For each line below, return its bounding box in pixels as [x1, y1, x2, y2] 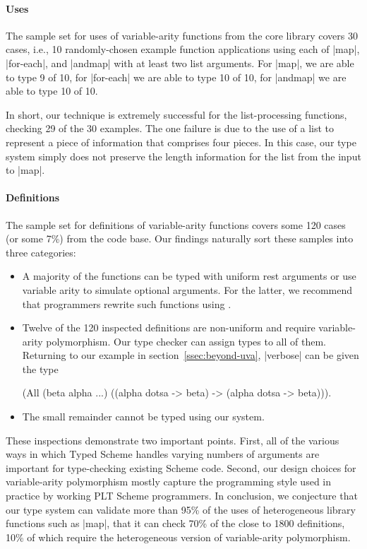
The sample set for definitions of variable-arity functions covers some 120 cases [6, 217, 346, 232]
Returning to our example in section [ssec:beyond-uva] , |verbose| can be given [22, 348, 359, 362]
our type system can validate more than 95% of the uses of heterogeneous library [6, 502, 356, 516]
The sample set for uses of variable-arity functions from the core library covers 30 [6, 28, 358, 42]
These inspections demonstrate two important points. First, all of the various [6, 432, 339, 447]
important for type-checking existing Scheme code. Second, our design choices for [6, 460, 356, 475]
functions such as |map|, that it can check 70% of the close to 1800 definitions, [6, 516, 345, 531]
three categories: [6, 244, 76, 259]
